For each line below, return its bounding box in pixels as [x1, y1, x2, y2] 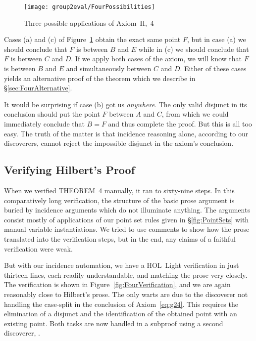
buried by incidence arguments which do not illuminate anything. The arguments [4, 205, 250, 215]
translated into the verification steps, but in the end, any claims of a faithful [4, 233, 236, 244]
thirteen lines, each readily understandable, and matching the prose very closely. [4, 269, 248, 280]
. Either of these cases [180, 63, 247, 74]
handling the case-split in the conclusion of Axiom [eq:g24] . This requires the [4, 298, 238, 309]
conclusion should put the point [4, 109, 100, 119]
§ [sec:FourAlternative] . [4, 83, 72, 93]
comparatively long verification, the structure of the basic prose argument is [4, 195, 235, 205]
